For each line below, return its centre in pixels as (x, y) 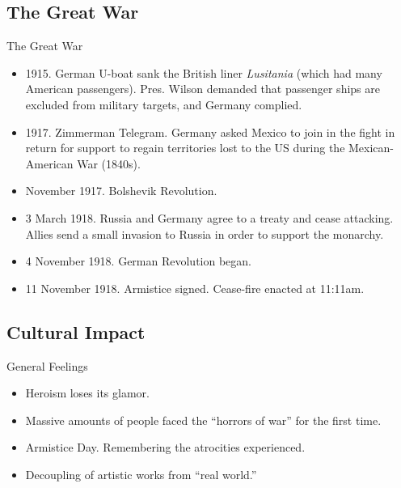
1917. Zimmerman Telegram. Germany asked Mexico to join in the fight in (210, 132)
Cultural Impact (76, 331)
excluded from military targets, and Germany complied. (164, 104)
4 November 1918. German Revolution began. (138, 261)
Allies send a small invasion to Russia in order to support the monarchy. (205, 233)
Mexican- (371, 148)
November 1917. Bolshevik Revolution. (121, 191)
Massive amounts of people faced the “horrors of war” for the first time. (203, 420)
